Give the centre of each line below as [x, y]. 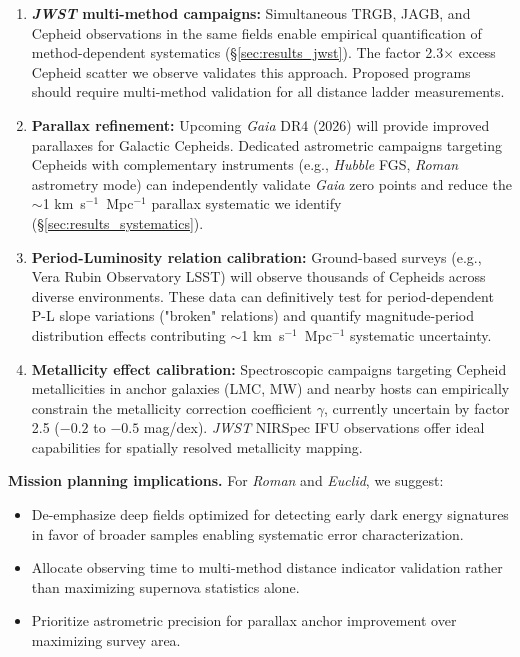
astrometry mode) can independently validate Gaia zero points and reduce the [271, 183]
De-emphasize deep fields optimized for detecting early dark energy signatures [270, 514]
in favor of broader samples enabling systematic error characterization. [247, 533]
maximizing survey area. [106, 640]
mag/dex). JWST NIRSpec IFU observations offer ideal [314, 427]
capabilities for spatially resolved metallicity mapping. [197, 446]
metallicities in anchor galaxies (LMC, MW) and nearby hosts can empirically [270, 388]
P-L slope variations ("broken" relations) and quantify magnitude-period [252, 315]
